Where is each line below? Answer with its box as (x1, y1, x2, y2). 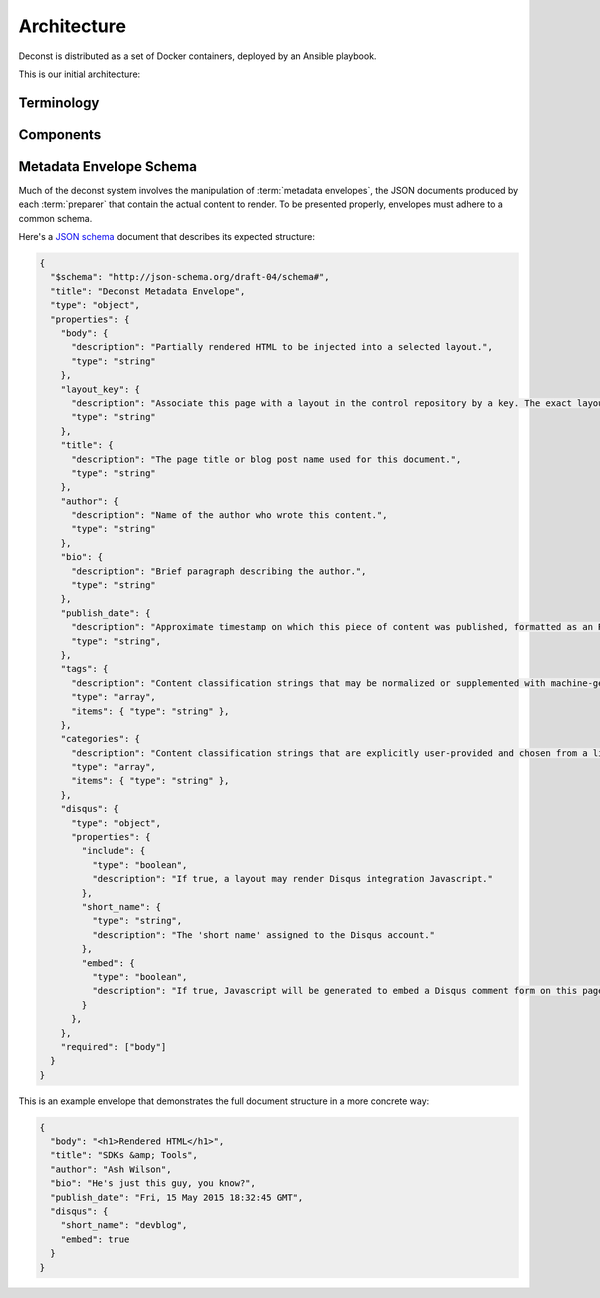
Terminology (18, 94, 100, 111)
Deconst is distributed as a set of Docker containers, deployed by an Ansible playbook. (18, 50, 377, 62)
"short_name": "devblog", (60, 1220, 188, 1231)
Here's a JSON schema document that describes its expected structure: (18, 231, 315, 243)
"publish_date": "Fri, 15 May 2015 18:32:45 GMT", (50, 1191, 304, 1203)
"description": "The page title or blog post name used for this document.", (71, 453, 462, 465)
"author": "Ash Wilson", (50, 1163, 172, 1175)
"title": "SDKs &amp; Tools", (50, 1150, 199, 1161)
